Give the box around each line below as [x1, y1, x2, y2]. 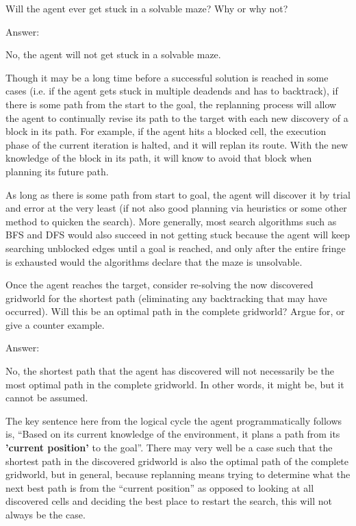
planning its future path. [5, 164, 109, 178]
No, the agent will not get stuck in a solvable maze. [5, 47, 221, 62]
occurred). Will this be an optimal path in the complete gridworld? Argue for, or [5, 304, 345, 318]
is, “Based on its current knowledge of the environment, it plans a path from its [5, 427, 340, 441]
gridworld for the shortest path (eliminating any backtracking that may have [5, 290, 327, 305]
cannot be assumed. [5, 390, 88, 405]
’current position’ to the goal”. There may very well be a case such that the [5, 440, 333, 455]
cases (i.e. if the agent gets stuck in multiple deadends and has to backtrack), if [5, 84, 338, 98]
